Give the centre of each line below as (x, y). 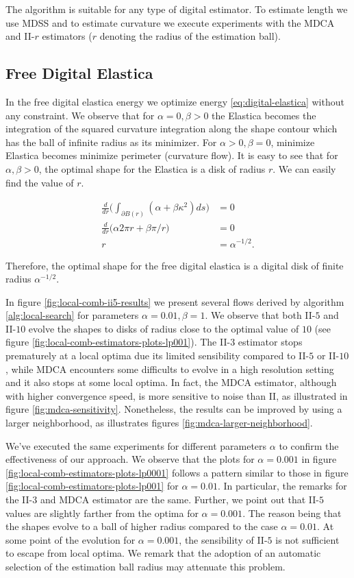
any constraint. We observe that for (80, 115)
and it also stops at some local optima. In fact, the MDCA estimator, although (171, 382)
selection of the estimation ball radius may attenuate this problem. (146, 566)
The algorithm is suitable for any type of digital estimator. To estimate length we (177, 9)
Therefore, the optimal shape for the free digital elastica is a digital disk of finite (175, 265)
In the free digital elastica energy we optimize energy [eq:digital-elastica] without (175, 101)
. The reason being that (292, 513)
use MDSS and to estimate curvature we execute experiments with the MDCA (170, 22)
